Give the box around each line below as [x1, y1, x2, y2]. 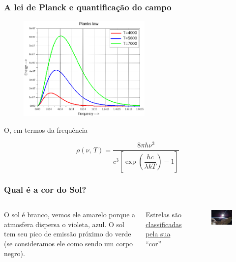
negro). [4, 248, 25, 258]
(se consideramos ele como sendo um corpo [4, 238, 133, 249]
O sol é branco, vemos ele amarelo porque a [4, 209, 136, 220]
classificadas [146, 219, 182, 229]
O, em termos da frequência [4, 124, 88, 135]
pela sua [146, 229, 171, 239]
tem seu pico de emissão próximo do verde [4, 229, 131, 239]
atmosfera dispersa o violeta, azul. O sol [4, 219, 124, 229]
